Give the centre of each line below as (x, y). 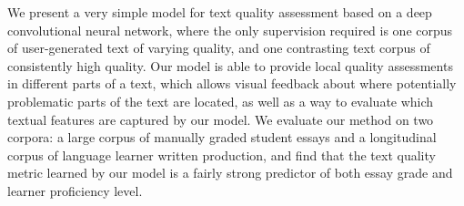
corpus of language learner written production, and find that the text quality (222, 154)
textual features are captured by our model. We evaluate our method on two (221, 119)
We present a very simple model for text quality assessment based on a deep (220, 12)
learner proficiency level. (75, 190)
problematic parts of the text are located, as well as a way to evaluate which (221, 101)
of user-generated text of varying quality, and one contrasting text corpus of (219, 48)
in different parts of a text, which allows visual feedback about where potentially (232, 83)
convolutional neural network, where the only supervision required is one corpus (230, 30)
